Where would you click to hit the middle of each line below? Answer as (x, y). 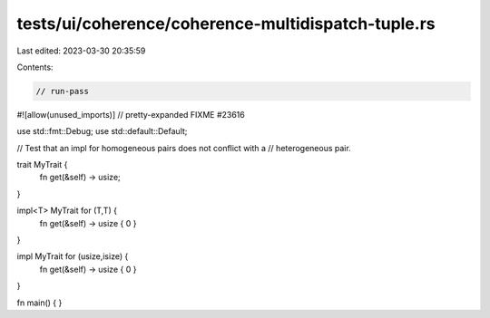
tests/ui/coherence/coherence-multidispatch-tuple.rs (226, 24)
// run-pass (63, 91)
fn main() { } (39, 303)
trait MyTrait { (42, 165)
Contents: (35, 67)
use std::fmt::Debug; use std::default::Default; (102, 131)
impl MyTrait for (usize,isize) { (73, 256)
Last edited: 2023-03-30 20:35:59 (81, 51)
